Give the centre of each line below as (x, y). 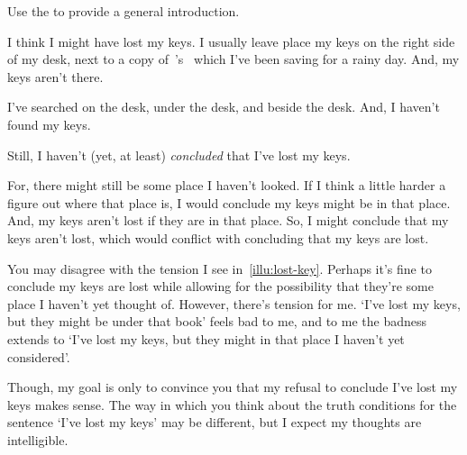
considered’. (39, 356)
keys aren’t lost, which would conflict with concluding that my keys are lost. (218, 237)
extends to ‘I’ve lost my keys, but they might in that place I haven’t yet (206, 338)
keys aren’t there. (55, 76)
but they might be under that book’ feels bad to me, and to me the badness (217, 321)
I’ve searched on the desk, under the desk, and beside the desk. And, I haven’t (224, 107)
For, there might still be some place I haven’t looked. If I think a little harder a (227, 185)
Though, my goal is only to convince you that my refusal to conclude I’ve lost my (233, 387)
